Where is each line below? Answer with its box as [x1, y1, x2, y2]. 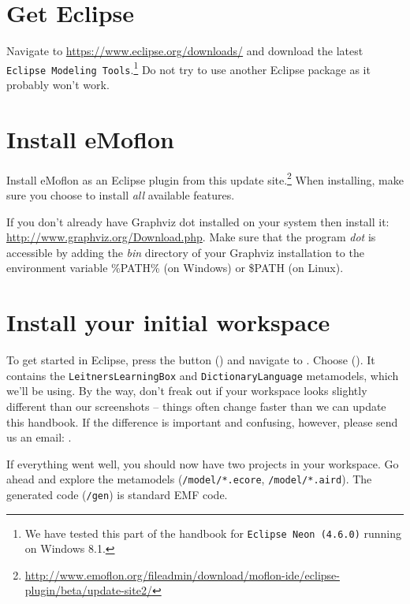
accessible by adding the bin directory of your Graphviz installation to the [6, 244, 364, 260]
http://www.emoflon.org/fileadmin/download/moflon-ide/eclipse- [24, 566, 340, 583]
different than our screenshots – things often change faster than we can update [6, 397, 386, 414]
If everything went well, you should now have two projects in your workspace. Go [6, 455, 399, 472]
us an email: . [6, 429, 72, 446]
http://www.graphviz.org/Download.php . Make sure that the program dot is [6, 229, 376, 245]
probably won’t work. [6, 76, 110, 93]
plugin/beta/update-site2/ [24, 582, 152, 598]
